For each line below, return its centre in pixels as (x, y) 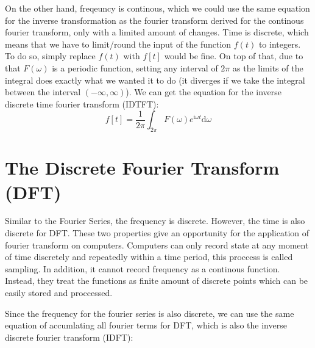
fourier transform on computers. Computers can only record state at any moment (157, 245)
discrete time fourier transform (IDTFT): (82, 103)
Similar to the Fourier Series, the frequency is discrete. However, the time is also (155, 221)
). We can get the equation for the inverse (204, 92)
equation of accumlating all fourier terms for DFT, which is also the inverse (146, 325)
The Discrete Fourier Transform (142, 168)
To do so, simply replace (50, 56)
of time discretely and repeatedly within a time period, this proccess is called (149, 257)
